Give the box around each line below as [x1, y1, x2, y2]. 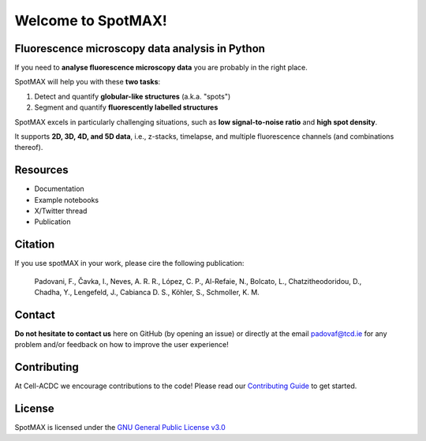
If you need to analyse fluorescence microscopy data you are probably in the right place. [14, 63, 308, 73]
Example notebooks [34, 195, 99, 204]
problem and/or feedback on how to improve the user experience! [14, 340, 229, 349]
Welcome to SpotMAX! [14, 12, 167, 29]
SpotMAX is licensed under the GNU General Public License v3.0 [14, 423, 226, 432]
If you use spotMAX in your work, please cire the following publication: [14, 259, 245, 268]
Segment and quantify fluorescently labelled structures [34, 103, 219, 112]
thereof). [14, 143, 43, 152]
